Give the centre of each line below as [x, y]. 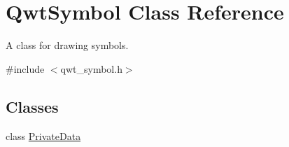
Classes [32, 106]
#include [25, 68]
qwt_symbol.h [91, 68]
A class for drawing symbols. [67, 45]
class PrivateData [43, 135]
